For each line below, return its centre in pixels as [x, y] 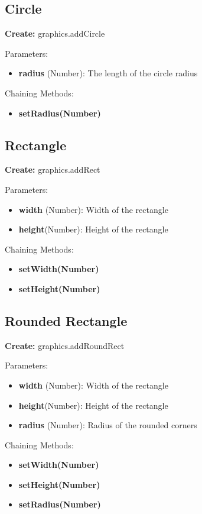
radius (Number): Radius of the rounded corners [108, 425]
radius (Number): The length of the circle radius [108, 73]
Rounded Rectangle [66, 320]
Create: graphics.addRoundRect [65, 345]
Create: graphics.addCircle [55, 33]
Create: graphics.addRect [53, 169]
